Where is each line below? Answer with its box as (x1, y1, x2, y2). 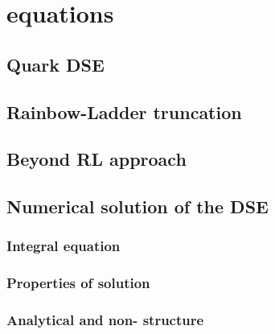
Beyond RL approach (6, 146, 187, 171)
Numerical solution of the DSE (6, 194, 269, 219)
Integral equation (6, 236, 121, 256)
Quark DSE (6, 52, 105, 76)
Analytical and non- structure (6, 310, 204, 330)
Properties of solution (6, 273, 150, 293)
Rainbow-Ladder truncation (6, 99, 242, 124)
